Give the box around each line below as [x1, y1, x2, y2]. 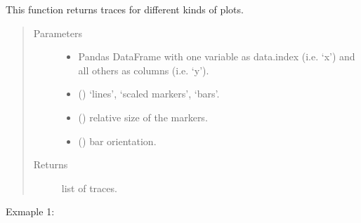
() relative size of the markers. [78, 109, 208, 124]
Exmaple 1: [6, 204, 55, 219]
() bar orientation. [78, 133, 157, 148]
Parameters [33, 25, 82, 40]
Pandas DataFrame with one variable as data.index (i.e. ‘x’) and [78, 49, 355, 64]
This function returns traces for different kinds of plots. [6, 2, 244, 16]
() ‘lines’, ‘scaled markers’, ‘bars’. [78, 86, 220, 101]
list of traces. [61, 180, 117, 195]
